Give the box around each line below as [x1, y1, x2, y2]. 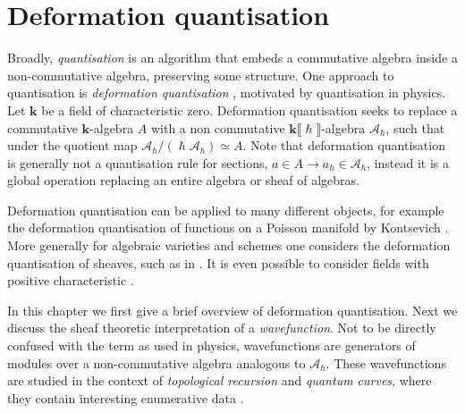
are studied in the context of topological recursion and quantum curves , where [7, 371, 432, 390]
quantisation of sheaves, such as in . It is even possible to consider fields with [7, 253, 429, 272]
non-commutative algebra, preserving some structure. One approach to [7, 65, 394, 84]
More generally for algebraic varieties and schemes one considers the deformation [7, 236, 451, 255]
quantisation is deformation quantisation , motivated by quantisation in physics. [7, 83, 446, 102]
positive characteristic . [7, 271, 134, 290]
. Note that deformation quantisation [242, 136, 445, 155]
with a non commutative [150, 118, 285, 137]
